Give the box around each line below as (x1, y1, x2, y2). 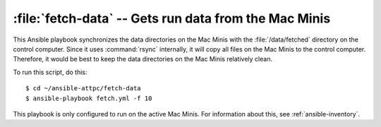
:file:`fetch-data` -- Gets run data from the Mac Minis (13, 11, 331, 26)
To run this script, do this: (13, 68, 87, 76)
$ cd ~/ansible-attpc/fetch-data (25, 85, 141, 92)
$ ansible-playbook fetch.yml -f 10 (25, 94, 152, 102)
